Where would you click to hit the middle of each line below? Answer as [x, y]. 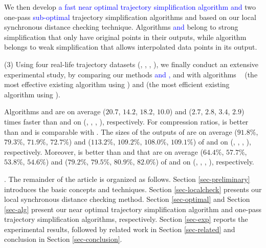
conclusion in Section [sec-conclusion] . [63, 239]
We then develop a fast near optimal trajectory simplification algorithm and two [130, 7]
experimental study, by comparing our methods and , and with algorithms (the [131, 74]
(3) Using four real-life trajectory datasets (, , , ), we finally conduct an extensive [131, 64]
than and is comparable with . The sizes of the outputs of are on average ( [121, 131]
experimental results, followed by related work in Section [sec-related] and [120, 229]
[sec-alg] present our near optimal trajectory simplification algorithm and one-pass [133, 209]
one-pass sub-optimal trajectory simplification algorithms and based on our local [130, 17]
